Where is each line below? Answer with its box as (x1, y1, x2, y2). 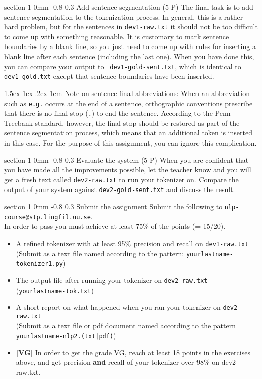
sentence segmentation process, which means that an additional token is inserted (4, 127, 252, 138)
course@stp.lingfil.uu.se (4, 213, 91, 221)
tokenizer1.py (16, 260, 63, 268)
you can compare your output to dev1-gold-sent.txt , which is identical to (4, 61, 241, 71)
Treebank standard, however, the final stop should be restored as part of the (4, 117, 240, 128)
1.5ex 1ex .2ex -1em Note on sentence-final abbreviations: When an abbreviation (4, 87, 250, 98)
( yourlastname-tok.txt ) (16, 285, 94, 295)
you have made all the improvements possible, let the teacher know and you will (4, 164, 251, 175)
